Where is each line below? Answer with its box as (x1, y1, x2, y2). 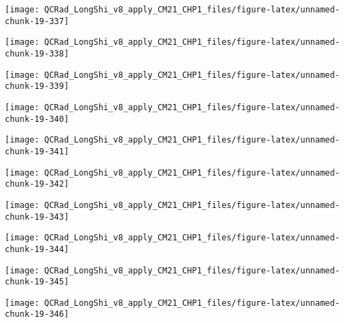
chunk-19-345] (5, 277, 69, 287)
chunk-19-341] (5, 146, 69, 156)
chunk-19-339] (5, 81, 69, 92)
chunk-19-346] (5, 309, 69, 320)
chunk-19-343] (5, 211, 69, 222)
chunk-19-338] (5, 48, 69, 59)
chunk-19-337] (5, 16, 69, 26)
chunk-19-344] (5, 244, 69, 254)
